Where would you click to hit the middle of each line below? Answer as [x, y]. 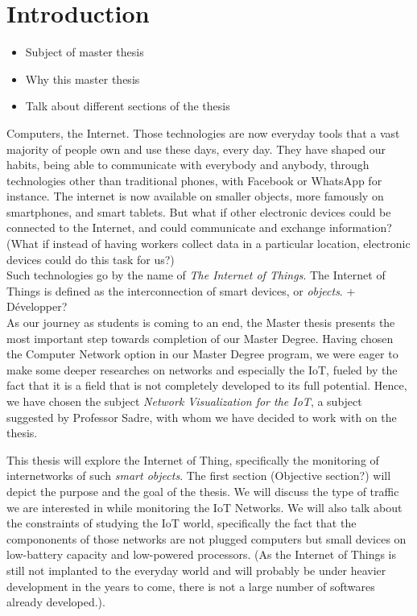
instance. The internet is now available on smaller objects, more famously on [195, 196]
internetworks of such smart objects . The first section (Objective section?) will [199, 475]
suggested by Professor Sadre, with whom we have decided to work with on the [202, 417]
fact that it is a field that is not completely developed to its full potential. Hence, [207, 385]
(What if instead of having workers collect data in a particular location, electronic [208, 244]
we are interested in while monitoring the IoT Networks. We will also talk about [204, 507]
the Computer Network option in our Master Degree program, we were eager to [202, 354]
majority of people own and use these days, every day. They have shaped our [196, 149]
